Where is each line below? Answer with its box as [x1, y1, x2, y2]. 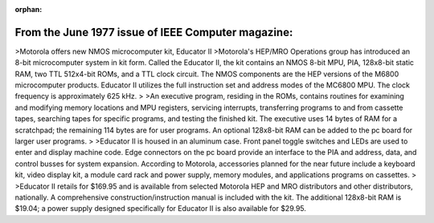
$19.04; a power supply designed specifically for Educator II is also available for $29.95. [14, 204, 307, 213]
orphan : [14, 5, 43, 14]
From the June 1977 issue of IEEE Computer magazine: [14, 25, 293, 39]
